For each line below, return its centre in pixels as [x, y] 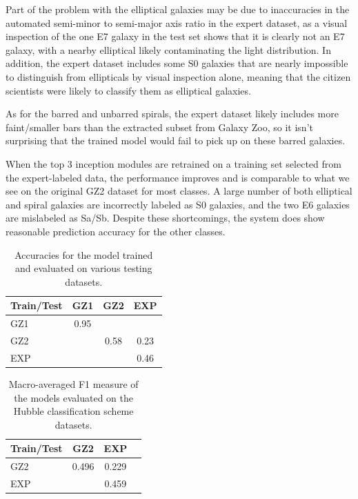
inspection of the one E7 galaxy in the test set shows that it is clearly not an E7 [175, 36]
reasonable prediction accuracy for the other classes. [116, 231]
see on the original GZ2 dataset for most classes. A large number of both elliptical [179, 191]
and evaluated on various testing [83, 268]
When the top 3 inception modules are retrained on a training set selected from [173, 163]
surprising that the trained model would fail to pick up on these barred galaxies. [176, 140]
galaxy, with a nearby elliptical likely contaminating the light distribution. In [168, 49]
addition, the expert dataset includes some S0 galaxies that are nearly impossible [177, 63]
